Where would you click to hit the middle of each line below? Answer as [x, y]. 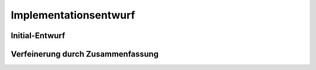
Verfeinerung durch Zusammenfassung [85, 54]
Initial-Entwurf [38, 36]
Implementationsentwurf [73, 15]
